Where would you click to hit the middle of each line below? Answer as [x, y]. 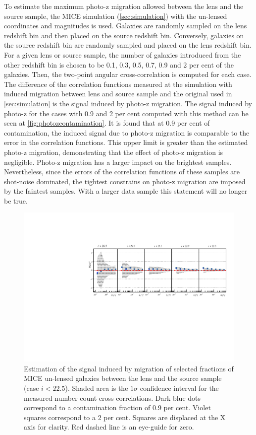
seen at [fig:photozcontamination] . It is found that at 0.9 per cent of [107, 123]
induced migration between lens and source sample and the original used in [118, 94]
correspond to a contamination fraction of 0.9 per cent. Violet [117, 407]
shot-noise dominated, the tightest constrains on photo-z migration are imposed [125, 181]
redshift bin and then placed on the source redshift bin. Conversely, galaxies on [124, 35]
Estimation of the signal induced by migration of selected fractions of [129, 368]
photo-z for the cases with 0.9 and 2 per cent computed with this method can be [126, 113]
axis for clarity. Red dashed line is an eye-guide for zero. [109, 427]
